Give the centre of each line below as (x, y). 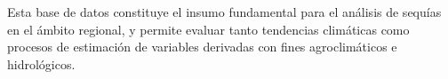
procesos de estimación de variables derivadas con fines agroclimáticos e (202, 47)
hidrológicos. (41, 63)
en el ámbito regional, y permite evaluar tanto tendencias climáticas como (208, 29)
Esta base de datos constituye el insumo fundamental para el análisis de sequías (224, 12)
